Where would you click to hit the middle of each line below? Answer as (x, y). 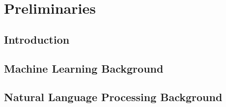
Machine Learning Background (84, 68)
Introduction (37, 39)
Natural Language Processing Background (113, 97)
